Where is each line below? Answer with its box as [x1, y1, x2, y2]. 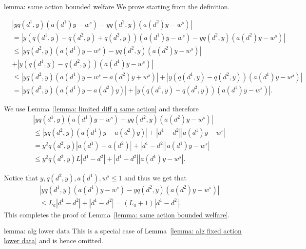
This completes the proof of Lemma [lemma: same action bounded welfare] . [4, 209, 230, 219]
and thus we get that [124, 172, 187, 182]
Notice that [4, 172, 38, 182]
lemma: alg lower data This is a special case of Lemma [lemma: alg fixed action [4, 226, 242, 236]
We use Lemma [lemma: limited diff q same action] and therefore [4, 103, 199, 113]
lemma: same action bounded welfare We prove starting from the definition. [4, 1, 230, 11]
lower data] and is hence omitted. [4, 235, 103, 245]
